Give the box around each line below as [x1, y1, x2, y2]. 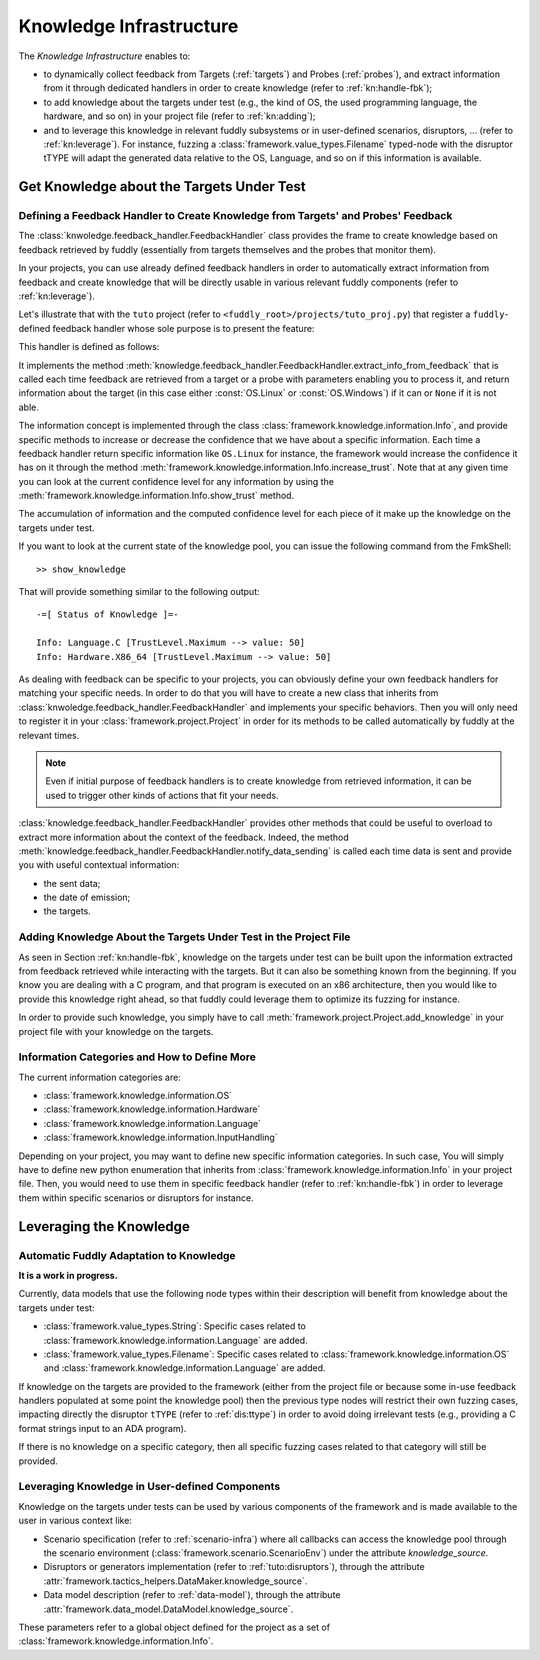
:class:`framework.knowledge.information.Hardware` [43, 1103, 261, 1115]
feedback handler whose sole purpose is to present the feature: [52, 322, 315, 334]
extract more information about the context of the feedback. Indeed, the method [18, 831, 349, 843]
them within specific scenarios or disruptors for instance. [18, 1191, 254, 1204]
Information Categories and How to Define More [18, 1050, 257, 1064]
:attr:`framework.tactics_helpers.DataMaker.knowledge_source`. [43, 1575, 308, 1587]
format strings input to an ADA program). [18, 1422, 187, 1434]
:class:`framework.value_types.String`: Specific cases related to [43, 1320, 307, 1332]
